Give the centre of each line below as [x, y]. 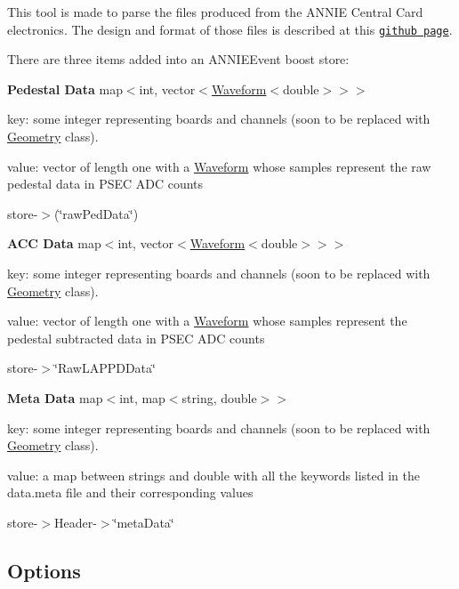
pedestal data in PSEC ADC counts [105, 184]
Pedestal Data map [65, 89]
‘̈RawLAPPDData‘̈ [105, 368]
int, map [142, 397]
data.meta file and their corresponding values [130, 492]
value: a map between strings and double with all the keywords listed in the [213, 475]
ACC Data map [54, 243]
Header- [75, 522]
